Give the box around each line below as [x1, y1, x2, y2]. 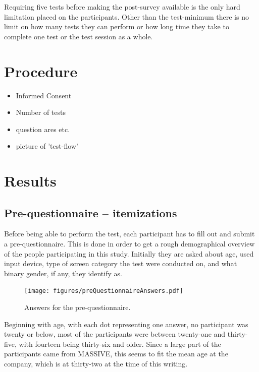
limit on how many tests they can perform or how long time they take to [4, 21, 229, 32]
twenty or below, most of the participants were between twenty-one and [4, 329, 226, 339]
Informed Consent [16, 90, 72, 100]
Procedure [4, 60, 78, 81]
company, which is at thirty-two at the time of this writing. [4, 358, 188, 369]
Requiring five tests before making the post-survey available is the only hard [4, 2, 240, 12]
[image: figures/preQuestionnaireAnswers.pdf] [24, 287, 183, 295]
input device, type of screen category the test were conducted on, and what [4, 258, 237, 269]
